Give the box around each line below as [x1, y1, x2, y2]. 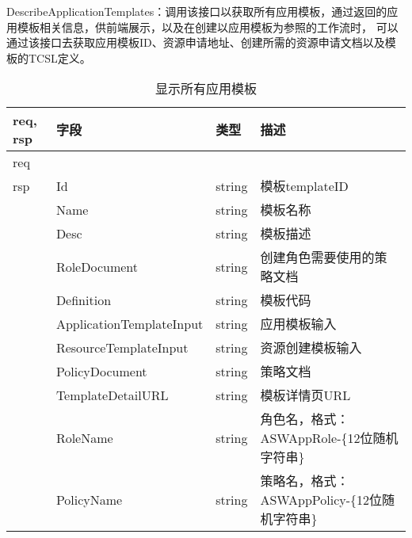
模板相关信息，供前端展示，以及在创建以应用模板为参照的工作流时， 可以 [17, 18, 399, 35]
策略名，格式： [260, 471, 349, 490]
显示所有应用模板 [154, 79, 257, 98]
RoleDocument [55, 257, 138, 276]
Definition [55, 290, 112, 309]
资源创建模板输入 [260, 338, 362, 357]
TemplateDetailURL [55, 385, 169, 404]
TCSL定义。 [28, 49, 91, 66]
